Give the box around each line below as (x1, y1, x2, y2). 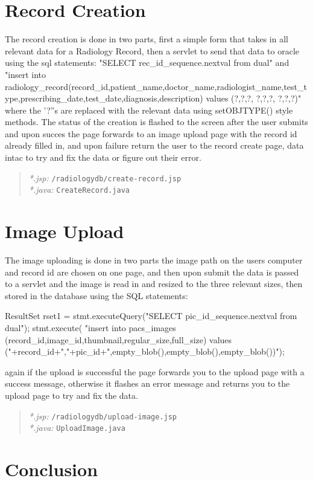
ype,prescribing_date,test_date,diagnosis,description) (5, 92, 203, 105)
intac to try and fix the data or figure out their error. (5, 151, 201, 164)
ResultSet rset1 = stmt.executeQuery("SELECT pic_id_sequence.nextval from (5, 309, 297, 322)
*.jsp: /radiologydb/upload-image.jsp (28, 409, 177, 422)
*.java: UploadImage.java (28, 421, 125, 434)
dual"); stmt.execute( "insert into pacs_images (5, 321, 176, 334)
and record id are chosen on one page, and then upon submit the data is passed (5, 265, 299, 278)
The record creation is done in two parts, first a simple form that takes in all (5, 33, 288, 45)
